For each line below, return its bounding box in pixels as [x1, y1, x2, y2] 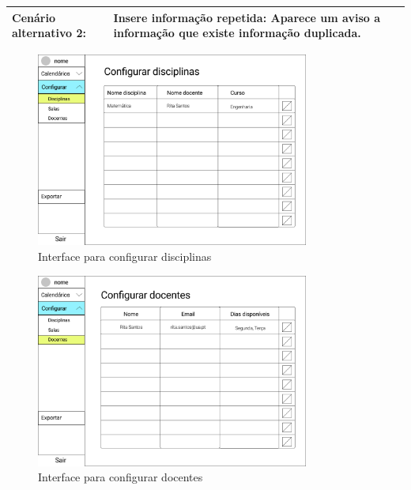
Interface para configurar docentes [38, 469, 203, 485]
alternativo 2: [12, 24, 87, 41]
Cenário [12, 9, 55, 25]
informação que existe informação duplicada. [113, 24, 361, 41]
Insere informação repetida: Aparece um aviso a [113, 9, 380, 25]
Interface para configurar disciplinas [38, 247, 212, 264]
